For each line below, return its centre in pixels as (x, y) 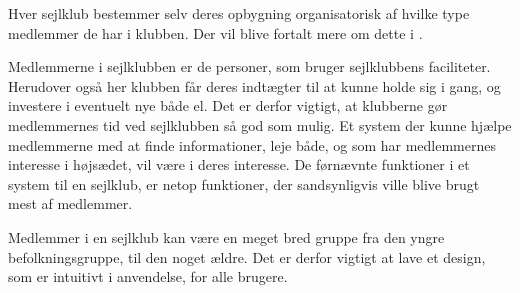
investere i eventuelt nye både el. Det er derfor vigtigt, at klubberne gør (228, 105)
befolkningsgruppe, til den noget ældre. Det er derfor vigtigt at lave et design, (247, 256)
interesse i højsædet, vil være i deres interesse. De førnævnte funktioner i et (239, 164)
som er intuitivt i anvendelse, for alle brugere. (148, 276)
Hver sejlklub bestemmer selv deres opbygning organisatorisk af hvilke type (239, 13)
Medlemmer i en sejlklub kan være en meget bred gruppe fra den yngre (226, 236)
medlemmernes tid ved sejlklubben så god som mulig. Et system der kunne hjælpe (260, 124)
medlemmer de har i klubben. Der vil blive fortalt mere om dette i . (215, 32)
